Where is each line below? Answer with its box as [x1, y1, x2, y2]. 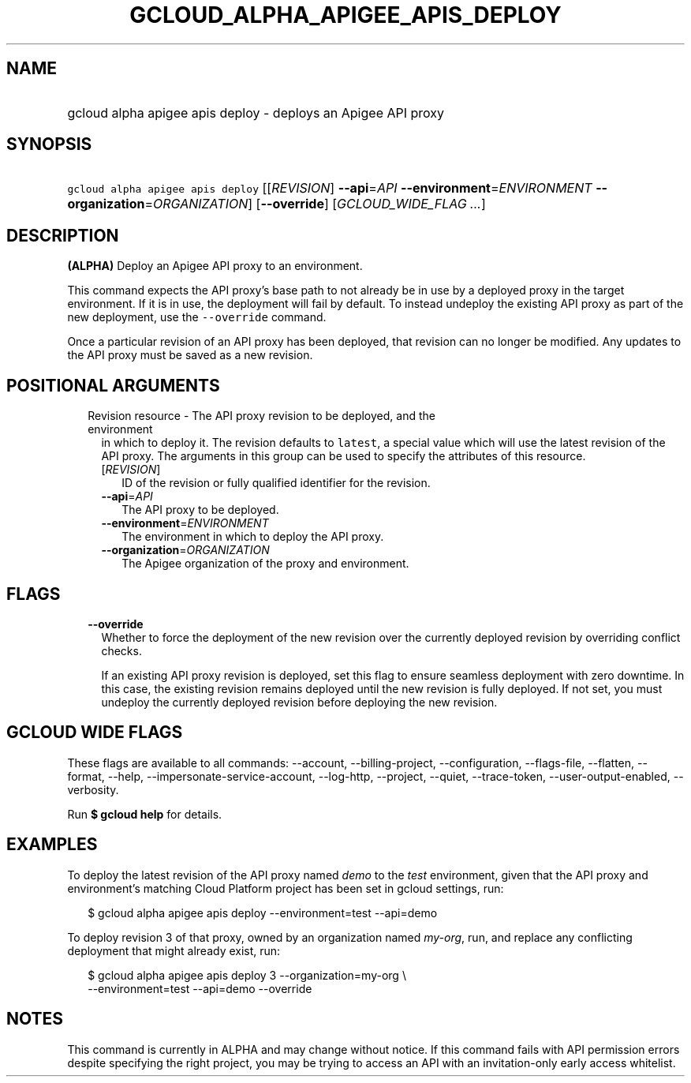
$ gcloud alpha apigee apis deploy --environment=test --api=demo [88, 905, 438, 920]
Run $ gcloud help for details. [67, 807, 222, 821]
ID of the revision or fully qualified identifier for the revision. [121, 476, 431, 490]
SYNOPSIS [6, 134, 92, 155]
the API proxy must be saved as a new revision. [67, 348, 313, 362]
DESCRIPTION [6, 225, 119, 245]
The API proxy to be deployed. [121, 503, 279, 517]
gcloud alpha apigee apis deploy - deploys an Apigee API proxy [67, 104, 445, 121]
